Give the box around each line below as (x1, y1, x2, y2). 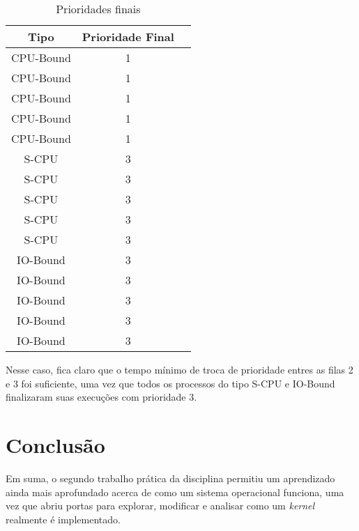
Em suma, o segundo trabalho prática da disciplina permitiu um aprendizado (6, 470, 335, 485)
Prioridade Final (82, 29, 174, 45)
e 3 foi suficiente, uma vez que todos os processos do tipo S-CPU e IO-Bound (6, 376, 335, 390)
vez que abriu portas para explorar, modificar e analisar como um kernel (6, 498, 315, 513)
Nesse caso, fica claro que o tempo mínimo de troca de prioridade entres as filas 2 (6, 362, 353, 376)
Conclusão (6, 430, 105, 459)
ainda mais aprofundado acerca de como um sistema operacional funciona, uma (6, 484, 344, 499)
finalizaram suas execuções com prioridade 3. (6, 390, 197, 404)
